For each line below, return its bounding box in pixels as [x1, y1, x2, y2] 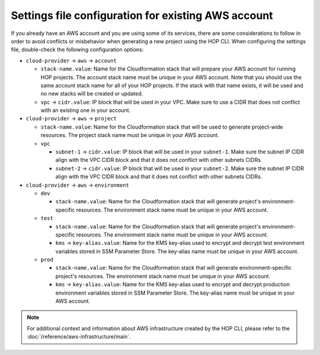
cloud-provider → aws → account [25, 57, 117, 64]
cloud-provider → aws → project [25, 115, 117, 122]
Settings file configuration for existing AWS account [11, 9, 273, 22]
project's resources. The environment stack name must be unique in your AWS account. [55, 273, 271, 280]
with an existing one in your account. [40, 107, 131, 114]
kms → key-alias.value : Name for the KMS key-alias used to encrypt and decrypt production [55, 281, 290, 288]
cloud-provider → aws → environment [25, 181, 130, 188]
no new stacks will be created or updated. [40, 90, 143, 97]
